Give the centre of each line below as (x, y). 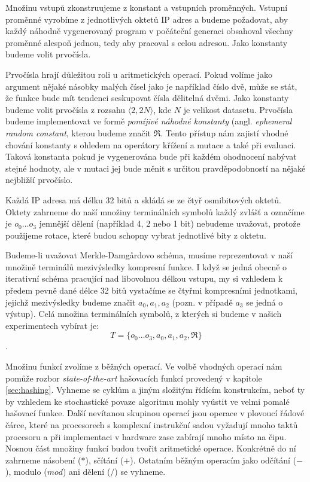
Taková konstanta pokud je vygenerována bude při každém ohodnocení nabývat (151, 156)
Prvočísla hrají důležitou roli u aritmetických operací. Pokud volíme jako (139, 74)
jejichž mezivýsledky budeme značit (71, 302)
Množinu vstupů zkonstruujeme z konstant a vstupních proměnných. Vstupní (147, 7)
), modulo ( (26, 472)
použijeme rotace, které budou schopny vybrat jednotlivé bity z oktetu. (136, 235)
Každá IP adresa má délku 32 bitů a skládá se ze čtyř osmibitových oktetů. (143, 199)
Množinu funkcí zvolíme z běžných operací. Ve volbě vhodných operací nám (144, 366)
